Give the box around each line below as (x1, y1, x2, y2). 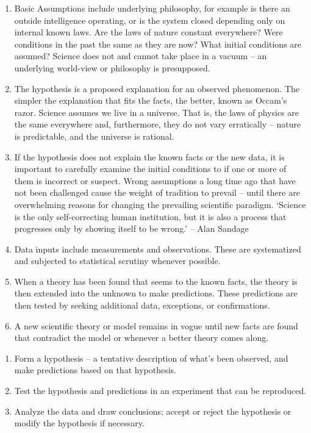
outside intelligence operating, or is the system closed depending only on (14, 13, 285, 26)
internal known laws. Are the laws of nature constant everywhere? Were (14, 26, 283, 38)
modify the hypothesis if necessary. (14, 417, 145, 429)
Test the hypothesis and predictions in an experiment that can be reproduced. (14, 384, 307, 397)
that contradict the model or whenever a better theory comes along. (14, 331, 269, 344)
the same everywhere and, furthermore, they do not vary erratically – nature (14, 118, 301, 131)
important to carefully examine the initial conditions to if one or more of (14, 162, 287, 175)
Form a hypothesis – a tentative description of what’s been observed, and (14, 351, 288, 364)
